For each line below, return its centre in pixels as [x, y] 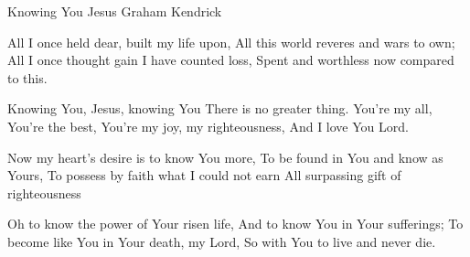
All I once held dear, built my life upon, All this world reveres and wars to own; [231, 42]
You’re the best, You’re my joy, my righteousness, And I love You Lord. [208, 126]
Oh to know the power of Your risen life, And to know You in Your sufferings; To [235, 224]
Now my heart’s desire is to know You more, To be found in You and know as [225, 157]
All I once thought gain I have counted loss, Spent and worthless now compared [231, 60]
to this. [27, 77]
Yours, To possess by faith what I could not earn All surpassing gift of [204, 175]
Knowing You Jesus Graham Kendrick [115, 11]
